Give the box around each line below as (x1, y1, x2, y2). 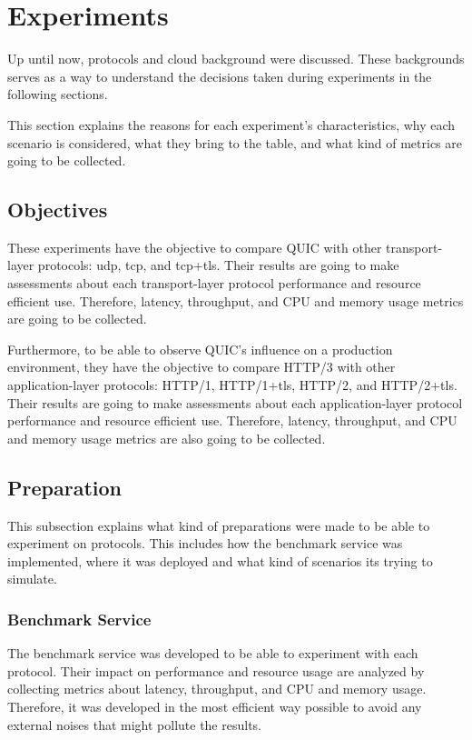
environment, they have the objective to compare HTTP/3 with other (7, 357, 396, 376)
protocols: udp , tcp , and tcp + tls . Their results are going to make (37, 255, 399, 275)
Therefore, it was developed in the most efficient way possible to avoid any (7, 697, 422, 715)
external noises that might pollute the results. (7, 715, 261, 734)
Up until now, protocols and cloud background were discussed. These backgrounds (7, 49, 465, 68)
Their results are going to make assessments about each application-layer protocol (7, 393, 463, 412)
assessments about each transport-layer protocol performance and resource (7, 274, 421, 293)
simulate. (7, 569, 57, 588)
